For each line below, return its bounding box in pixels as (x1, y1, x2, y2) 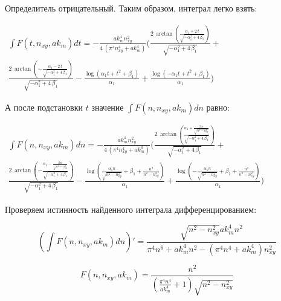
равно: (206, 100, 230, 113)
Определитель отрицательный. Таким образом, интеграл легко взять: (5, 2, 257, 14)
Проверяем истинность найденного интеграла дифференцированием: (5, 203, 257, 216)
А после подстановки (5, 100, 83, 113)
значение (91, 100, 124, 113)
